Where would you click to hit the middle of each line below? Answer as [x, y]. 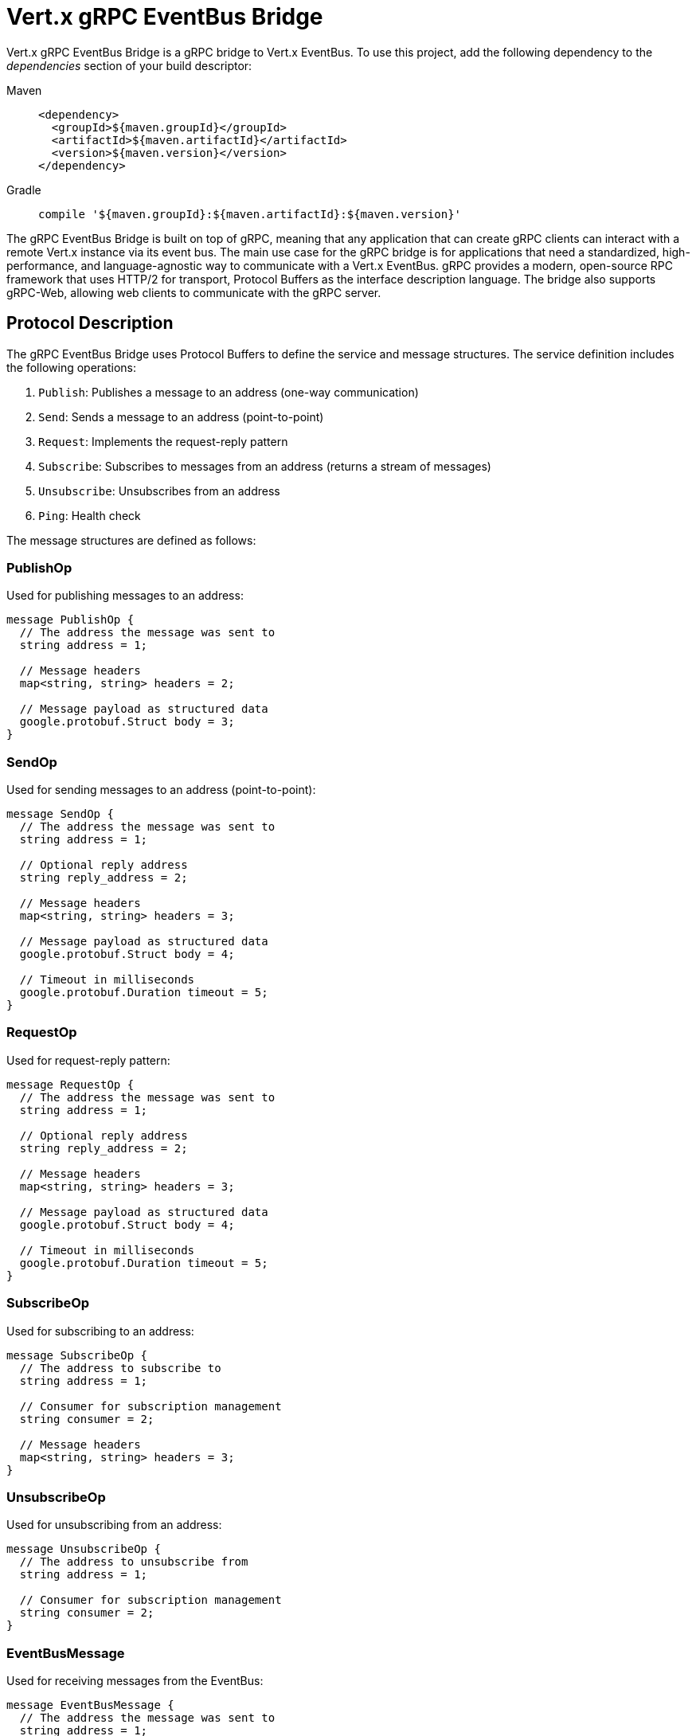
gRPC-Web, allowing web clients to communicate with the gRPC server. [194, 292]
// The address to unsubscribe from [134, 1562]
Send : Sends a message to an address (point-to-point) [181, 416]
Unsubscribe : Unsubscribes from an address [159, 491]
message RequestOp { [70, 1084]
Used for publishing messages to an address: [125, 596]
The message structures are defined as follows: [131, 540]
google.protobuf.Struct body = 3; [127, 722]
